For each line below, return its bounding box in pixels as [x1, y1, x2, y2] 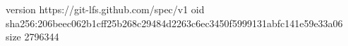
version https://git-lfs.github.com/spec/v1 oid [6, 2, 205, 16]
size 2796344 [6, 29, 59, 44]
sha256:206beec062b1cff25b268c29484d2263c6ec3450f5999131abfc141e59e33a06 [6, 15, 343, 30]
